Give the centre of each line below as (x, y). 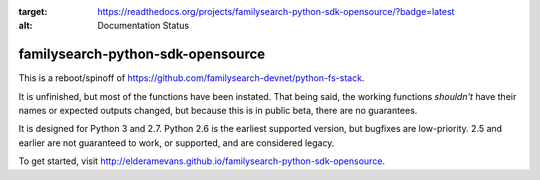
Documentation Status (143, 26)
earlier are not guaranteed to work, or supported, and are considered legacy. (176, 142)
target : (33, 11)
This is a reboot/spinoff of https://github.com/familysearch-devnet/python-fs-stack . (191, 78)
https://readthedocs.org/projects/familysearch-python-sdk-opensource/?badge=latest (276, 11)
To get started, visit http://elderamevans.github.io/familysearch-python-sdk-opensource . (201, 161)
